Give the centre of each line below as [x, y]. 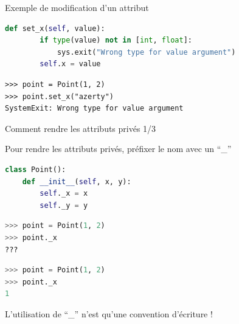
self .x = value [70, 64]
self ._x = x [64, 194]
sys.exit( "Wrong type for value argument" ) [146, 52]
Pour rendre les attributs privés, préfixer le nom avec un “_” [118, 149]
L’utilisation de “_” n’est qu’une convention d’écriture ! [109, 313]
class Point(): [36, 169]
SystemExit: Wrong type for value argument [94, 109]
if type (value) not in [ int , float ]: [116, 40]
